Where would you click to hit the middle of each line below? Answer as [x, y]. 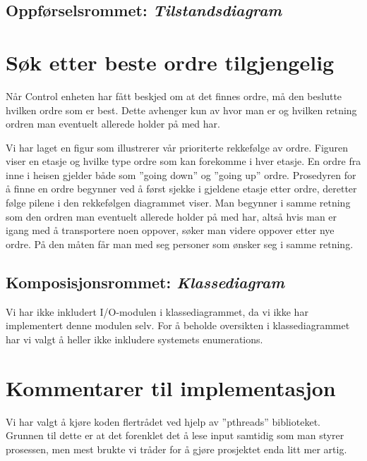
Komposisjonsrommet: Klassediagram [145, 282]
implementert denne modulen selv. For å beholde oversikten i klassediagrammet [178, 325]
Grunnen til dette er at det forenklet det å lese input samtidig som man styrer [175, 435]
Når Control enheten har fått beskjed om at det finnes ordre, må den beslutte [174, 96]
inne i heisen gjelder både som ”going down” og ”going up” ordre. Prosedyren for [181, 174]
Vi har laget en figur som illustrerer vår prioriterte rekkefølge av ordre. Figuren [177, 147]
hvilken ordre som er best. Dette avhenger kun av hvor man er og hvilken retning [181, 110]
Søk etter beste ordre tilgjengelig [170, 62]
